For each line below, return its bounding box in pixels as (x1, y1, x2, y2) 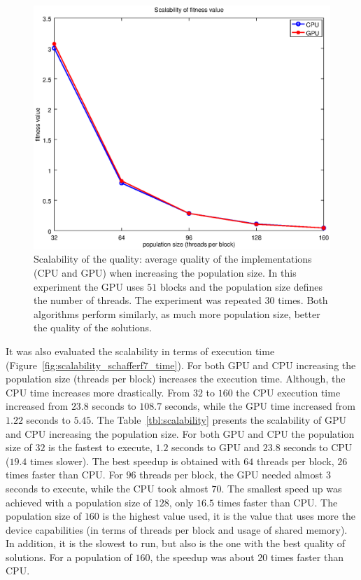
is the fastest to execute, (48, 440, 153, 455)
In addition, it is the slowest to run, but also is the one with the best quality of (6, 536, 346, 551)
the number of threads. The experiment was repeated (34, 293, 262, 308)
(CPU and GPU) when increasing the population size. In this (34, 265, 297, 279)
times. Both (278, 293, 328, 308)
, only (169, 495, 194, 509)
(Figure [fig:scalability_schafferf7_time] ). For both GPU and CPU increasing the (6, 357, 356, 372)
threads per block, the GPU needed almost (139, 467, 323, 482)
